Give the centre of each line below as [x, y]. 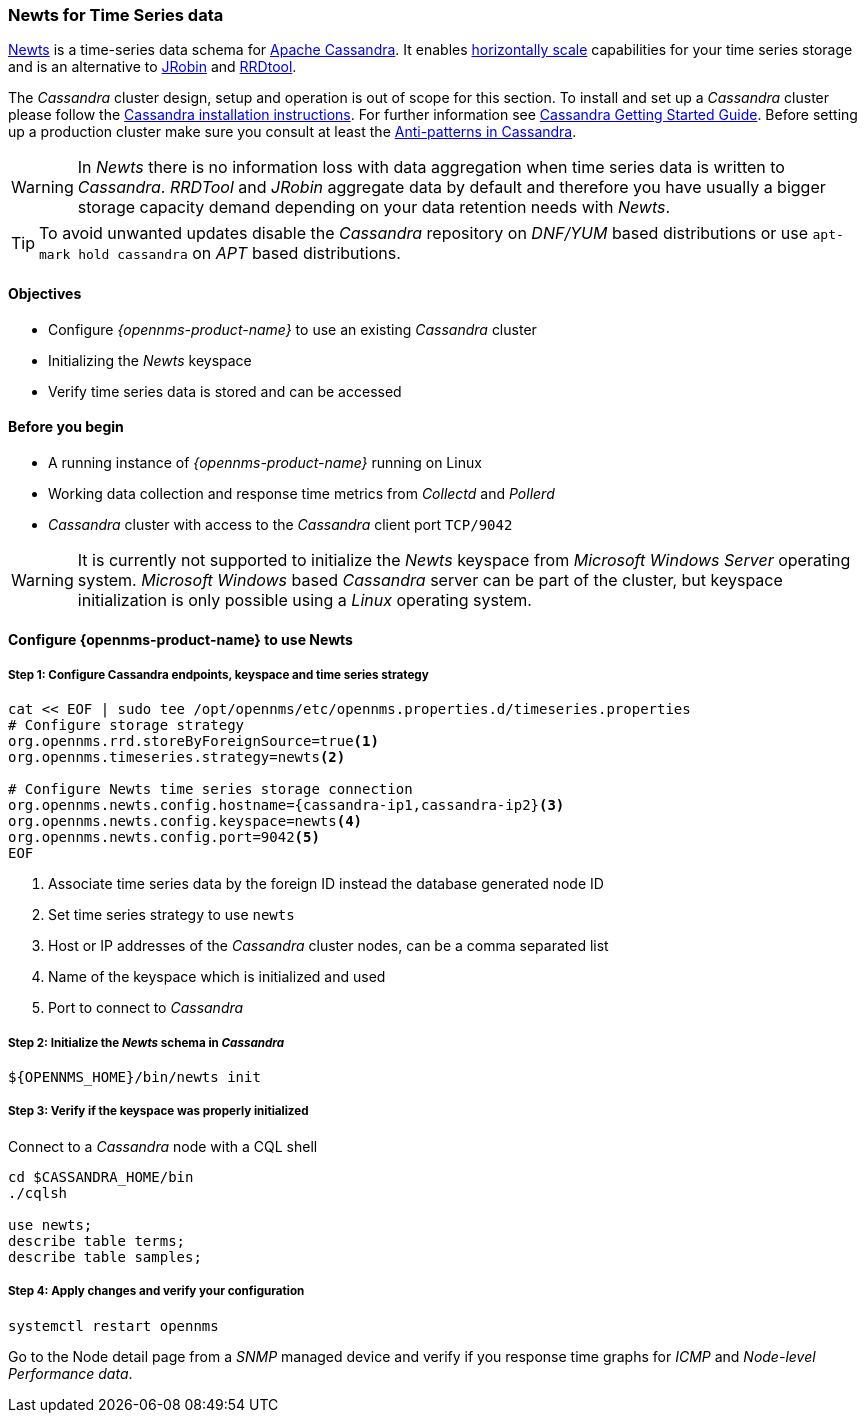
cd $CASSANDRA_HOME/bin [101, 1176]
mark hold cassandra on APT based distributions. [220, 253]
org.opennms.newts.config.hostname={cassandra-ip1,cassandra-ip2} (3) [286, 805]
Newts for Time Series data [116, 15]
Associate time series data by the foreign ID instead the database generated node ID [326, 884]
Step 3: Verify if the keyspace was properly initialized [158, 1111]
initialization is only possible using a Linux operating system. [304, 599]
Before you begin [66, 427]
